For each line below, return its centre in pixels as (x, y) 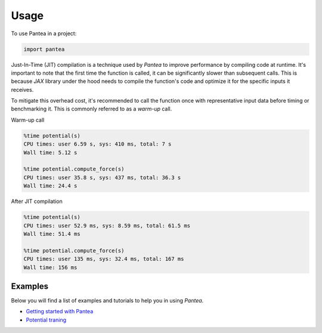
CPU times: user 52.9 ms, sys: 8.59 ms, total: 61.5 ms (107, 226)
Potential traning (46, 320)
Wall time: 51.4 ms (52, 234)
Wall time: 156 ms (50, 267)
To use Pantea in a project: (44, 33)
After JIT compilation (37, 201)
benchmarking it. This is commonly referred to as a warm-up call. (92, 109)
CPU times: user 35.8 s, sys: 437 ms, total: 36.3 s (102, 177)
